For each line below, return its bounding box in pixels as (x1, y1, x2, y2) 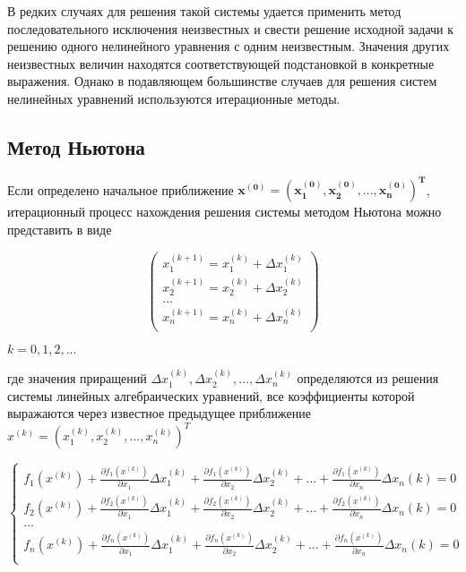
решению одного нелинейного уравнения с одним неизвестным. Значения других (7, 37, 450, 55)
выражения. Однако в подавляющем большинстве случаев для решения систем (7, 72, 437, 90)
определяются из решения (297, 369, 439, 388)
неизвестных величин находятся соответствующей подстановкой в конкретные (7, 54, 435, 73)
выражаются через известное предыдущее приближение (7, 404, 311, 423)
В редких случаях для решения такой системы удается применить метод (7, 2, 401, 20)
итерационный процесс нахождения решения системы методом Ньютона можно (7, 202, 442, 221)
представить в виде (7, 219, 112, 238)
